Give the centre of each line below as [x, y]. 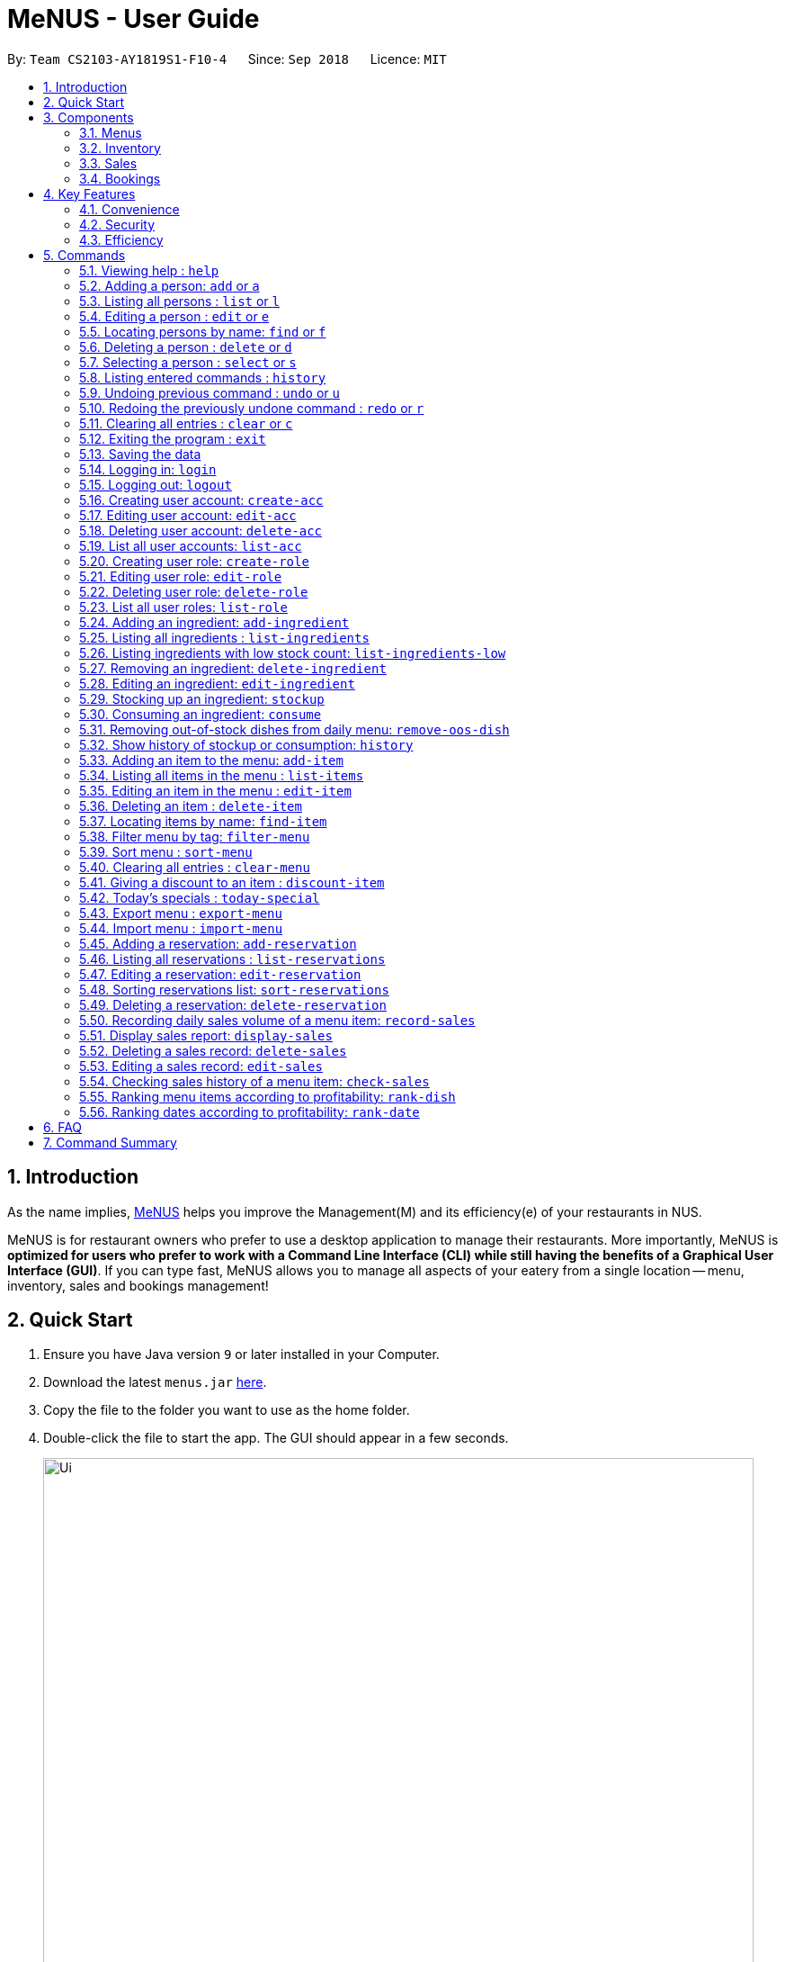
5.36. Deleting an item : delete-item [191, 805]
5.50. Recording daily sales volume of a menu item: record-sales [277, 1020]
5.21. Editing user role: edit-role [181, 576]
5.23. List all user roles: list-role [183, 607]
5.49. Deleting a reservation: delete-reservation [233, 1004]
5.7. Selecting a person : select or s [188, 362]
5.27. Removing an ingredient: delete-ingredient [233, 668]
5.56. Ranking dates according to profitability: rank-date [250, 1111]
